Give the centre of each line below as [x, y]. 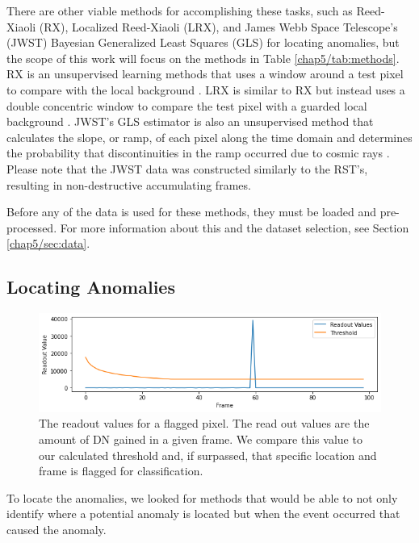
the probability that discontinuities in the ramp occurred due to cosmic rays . [198, 153]
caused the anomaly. [57, 530]
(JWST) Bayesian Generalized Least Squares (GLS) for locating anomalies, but [203, 42]
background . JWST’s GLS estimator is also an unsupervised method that [190, 121]
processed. [32, 227]
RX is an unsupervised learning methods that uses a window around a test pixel [205, 74]
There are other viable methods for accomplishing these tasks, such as [180, 10]
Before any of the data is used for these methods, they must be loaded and [191, 212]
